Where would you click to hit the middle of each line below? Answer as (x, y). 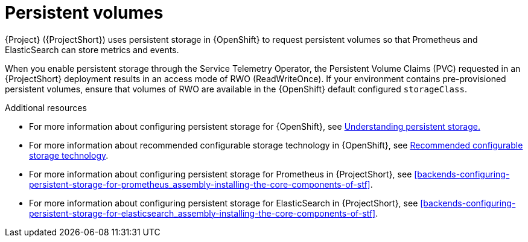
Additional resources (46, 107)
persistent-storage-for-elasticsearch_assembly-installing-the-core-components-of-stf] (202, 213)
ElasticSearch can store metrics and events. (92, 49)
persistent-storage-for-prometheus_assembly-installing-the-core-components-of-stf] (200, 184)
